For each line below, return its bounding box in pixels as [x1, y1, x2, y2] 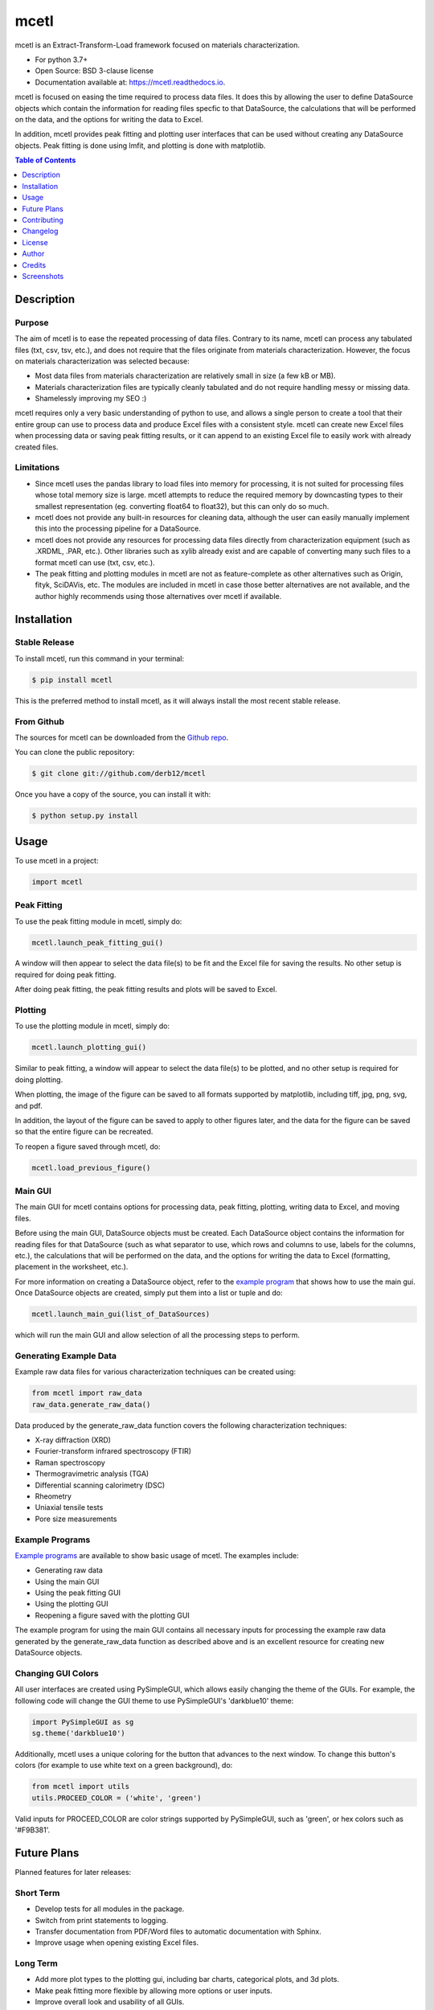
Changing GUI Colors [14, 1667, 100, 1679]
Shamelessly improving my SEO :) [35, 394, 147, 404]
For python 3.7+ [35, 55, 88, 64]
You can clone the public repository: [14, 748, 135, 757]
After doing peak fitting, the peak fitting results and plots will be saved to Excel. [14, 985, 277, 995]
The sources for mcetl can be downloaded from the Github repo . [14, 732, 229, 742]
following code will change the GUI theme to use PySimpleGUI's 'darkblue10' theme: [14, 1696, 294, 1705]
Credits [22, 260, 47, 269]
